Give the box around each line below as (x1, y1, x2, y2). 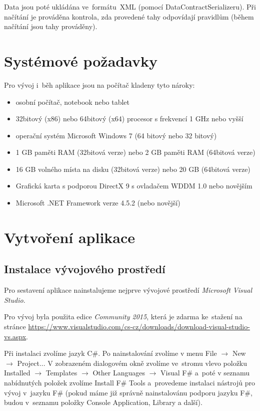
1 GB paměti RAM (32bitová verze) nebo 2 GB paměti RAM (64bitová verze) (15, 147, 255, 157)
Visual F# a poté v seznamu (160, 367, 250, 378)
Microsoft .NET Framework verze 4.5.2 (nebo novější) (15, 197, 180, 208)
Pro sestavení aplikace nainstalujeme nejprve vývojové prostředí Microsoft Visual (4, 285, 252, 295)
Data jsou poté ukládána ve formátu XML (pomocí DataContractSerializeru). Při (4, 2, 256, 12)
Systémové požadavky (4, 50, 157, 71)
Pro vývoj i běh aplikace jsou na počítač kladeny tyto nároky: (4, 79, 195, 90)
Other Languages (92, 367, 145, 378)
